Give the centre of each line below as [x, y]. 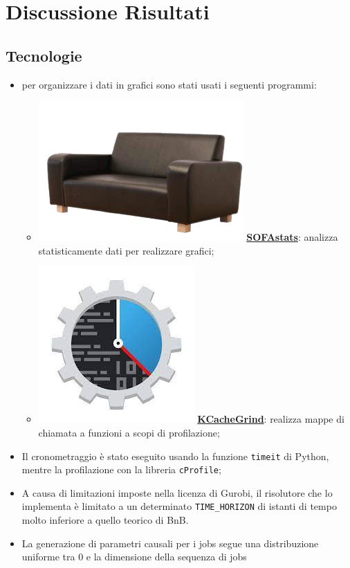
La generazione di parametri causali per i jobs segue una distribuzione [170, 543]
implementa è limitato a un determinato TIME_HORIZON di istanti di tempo [179, 506]
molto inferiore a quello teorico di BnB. [105, 520]
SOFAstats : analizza [292, 237]
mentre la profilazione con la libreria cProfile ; [121, 469]
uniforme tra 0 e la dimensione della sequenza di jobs [134, 557]
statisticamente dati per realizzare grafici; [126, 250]
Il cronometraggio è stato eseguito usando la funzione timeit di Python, [175, 456]
